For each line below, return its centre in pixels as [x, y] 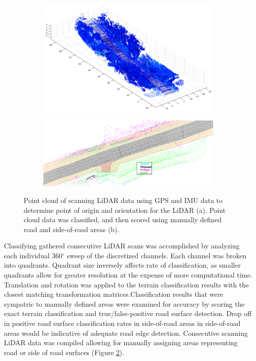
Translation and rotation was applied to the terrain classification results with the [127, 284]
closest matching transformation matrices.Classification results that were [114, 294]
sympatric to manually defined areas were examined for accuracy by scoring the [124, 303]
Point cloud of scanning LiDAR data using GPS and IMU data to [123, 200]
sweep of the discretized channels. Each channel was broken [157, 255]
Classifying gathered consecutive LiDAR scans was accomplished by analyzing [122, 246]
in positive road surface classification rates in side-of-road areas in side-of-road [122, 323]
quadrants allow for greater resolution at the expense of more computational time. [128, 275]
